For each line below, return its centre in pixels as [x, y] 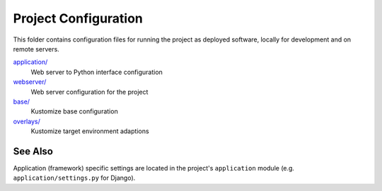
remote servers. [36, 49]
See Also [33, 151]
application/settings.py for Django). [74, 178]
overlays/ [27, 121]
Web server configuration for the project [89, 92]
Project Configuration [78, 18]
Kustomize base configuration [74, 111]
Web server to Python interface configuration [97, 72]
